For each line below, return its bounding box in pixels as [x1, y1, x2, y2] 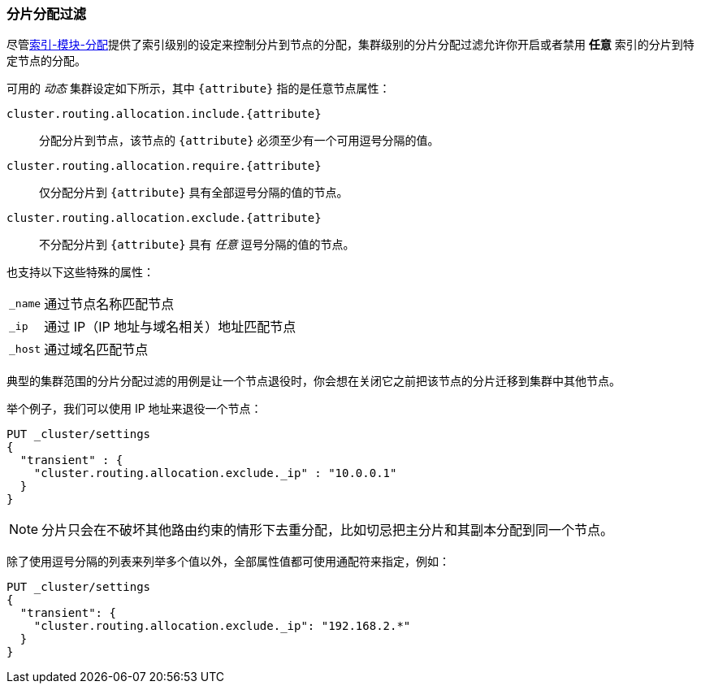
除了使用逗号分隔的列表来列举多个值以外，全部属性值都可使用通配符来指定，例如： [6, 554, 450, 569]
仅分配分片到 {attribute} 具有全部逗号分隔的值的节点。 [39, 185, 348, 200]
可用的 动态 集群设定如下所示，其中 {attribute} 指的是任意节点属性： [6, 81, 391, 96]
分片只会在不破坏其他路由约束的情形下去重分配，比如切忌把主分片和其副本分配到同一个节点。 [41, 522, 614, 539]
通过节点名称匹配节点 [44, 296, 175, 313]
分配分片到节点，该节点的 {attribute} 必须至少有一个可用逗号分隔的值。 [39, 133, 439, 148]
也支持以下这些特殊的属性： [6, 265, 154, 280]
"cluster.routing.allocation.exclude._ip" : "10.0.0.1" [33, 467, 397, 480]
